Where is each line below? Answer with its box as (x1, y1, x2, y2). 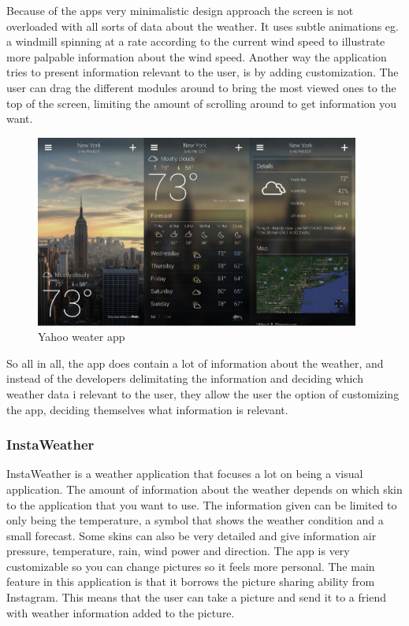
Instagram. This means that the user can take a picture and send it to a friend (6, 589, 386, 606)
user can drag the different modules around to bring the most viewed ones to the (6, 79, 396, 95)
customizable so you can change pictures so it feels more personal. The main (6, 557, 375, 574)
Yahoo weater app (38, 328, 125, 345)
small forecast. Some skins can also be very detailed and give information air (6, 527, 377, 543)
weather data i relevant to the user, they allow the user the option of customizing (6, 385, 400, 402)
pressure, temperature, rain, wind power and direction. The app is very (6, 543, 350, 559)
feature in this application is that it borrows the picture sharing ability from (6, 573, 375, 590)
